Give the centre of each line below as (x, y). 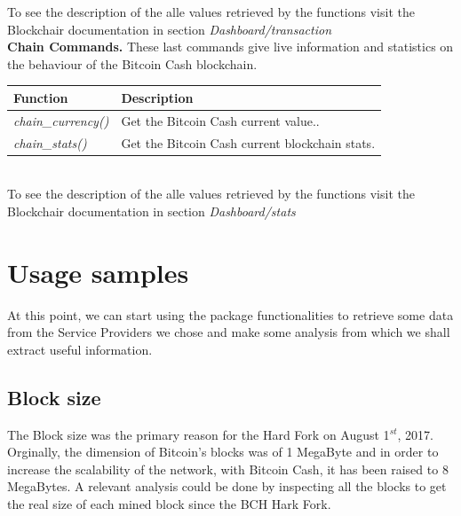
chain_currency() (61, 120)
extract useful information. (80, 349)
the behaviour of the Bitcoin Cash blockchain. (132, 63)
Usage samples (98, 272)
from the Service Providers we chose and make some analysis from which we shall (229, 332)
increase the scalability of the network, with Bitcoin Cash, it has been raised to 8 (228, 469)
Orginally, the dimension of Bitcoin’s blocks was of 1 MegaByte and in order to (223, 452)
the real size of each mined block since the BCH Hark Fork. (169, 503)
